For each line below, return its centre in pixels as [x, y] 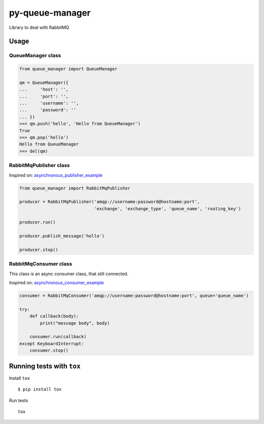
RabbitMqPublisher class [40, 165]
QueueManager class [35, 55]
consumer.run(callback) [58, 337]
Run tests [19, 400]
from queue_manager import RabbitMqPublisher [75, 188]
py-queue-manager [50, 13]
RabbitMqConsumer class [41, 264]
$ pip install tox [40, 389]
